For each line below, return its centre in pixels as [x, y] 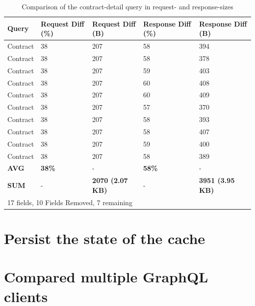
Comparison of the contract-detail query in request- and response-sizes [127, 6]
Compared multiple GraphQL [106, 277]
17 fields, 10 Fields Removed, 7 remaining [70, 202]
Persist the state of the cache [105, 238]
